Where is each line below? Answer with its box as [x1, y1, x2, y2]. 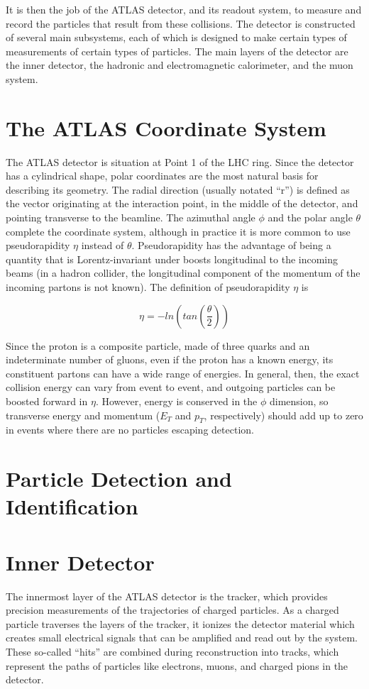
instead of [81, 238, 124, 253]
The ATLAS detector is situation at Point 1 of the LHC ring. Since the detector [6, 154, 354, 169]
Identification [6, 492, 138, 521]
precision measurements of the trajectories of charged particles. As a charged [6, 602, 339, 617]
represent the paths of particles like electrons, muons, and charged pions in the [6, 658, 348, 673]
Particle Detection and [6, 464, 232, 493]
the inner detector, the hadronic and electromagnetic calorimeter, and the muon [6, 57, 353, 72]
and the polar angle [268, 210, 353, 225]
